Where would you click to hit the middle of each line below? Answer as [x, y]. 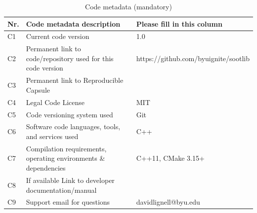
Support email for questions [68, 202]
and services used [52, 136]
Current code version [58, 36]
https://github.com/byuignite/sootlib [193, 58]
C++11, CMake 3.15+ [170, 158]
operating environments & [65, 158]
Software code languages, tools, [73, 126]
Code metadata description [73, 23]
